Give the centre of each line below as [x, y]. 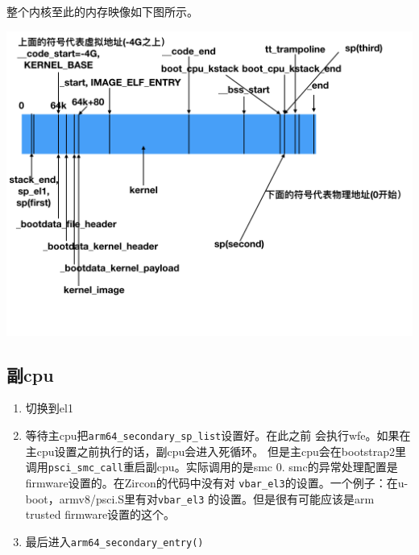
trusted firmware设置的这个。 [100, 514]
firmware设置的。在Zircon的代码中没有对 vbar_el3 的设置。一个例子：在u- [217, 482]
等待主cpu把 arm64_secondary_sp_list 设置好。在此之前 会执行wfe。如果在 [218, 435]
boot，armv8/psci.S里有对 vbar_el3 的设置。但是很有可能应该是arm [200, 498]
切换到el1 [49, 408]
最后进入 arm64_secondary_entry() [114, 541]
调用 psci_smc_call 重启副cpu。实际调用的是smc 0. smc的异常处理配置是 [212, 467]
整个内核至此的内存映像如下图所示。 [102, 11]
